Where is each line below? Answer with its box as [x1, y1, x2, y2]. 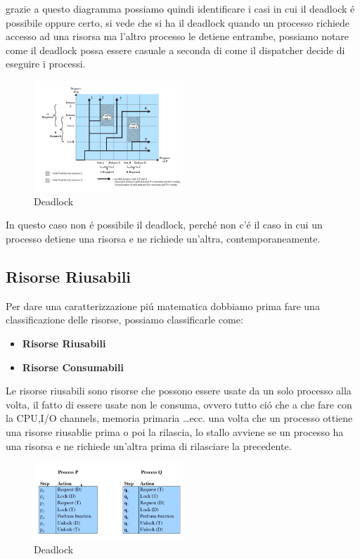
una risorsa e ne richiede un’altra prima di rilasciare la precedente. [6, 438, 292, 453]
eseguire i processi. [6, 56, 86, 71]
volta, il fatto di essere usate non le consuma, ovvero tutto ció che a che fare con [6, 397, 352, 411]
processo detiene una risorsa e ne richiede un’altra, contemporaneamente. [6, 231, 321, 246]
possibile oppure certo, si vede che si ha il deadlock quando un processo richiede [6, 15, 350, 30]
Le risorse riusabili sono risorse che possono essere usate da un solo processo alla [6, 383, 352, 398]
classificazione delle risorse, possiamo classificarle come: [6, 312, 243, 327]
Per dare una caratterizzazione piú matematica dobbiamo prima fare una [6, 298, 320, 313]
